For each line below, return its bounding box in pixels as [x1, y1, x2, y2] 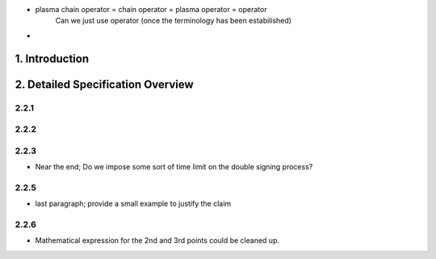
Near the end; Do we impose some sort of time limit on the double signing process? [35, 162, 313, 172]
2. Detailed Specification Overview [15, 77, 194, 91]
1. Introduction [15, 52, 89, 65]
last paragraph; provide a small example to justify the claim [35, 198, 232, 209]
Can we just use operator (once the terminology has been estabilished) [55, 16, 292, 26]
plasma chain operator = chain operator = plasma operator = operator [35, 5, 267, 14]
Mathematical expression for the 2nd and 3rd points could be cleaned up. [35, 236, 280, 245]
